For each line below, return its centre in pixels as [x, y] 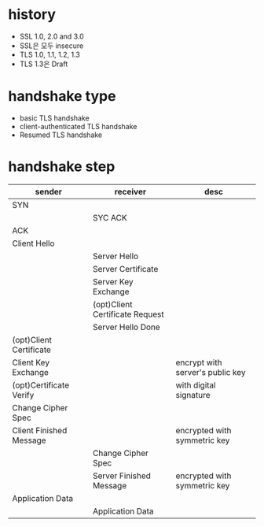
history [32, 15]
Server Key [113, 281]
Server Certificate [126, 269]
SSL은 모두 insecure [51, 46]
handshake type [62, 96]
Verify [23, 395]
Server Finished [122, 476]
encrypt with [199, 362]
